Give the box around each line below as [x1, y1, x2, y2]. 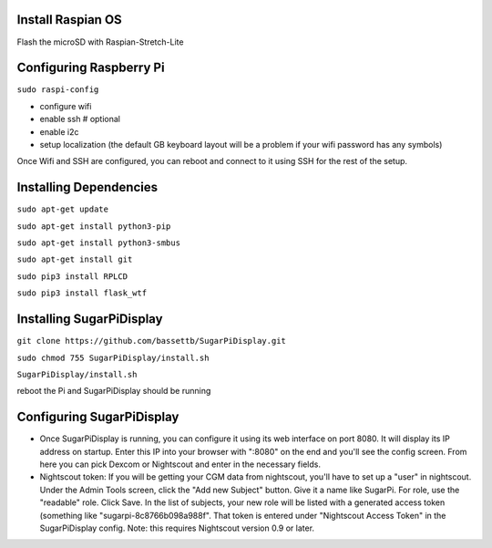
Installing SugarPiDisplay [16, 311, 163, 327]
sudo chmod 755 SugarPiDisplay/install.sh [16, 352, 210, 363]
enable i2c [39, 126, 79, 137]
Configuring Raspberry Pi [16, 60, 165, 76]
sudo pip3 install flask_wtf [16, 288, 148, 298]
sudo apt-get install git [16, 254, 133, 264]
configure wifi [39, 100, 92, 111]
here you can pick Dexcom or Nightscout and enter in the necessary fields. [39, 459, 321, 470]
